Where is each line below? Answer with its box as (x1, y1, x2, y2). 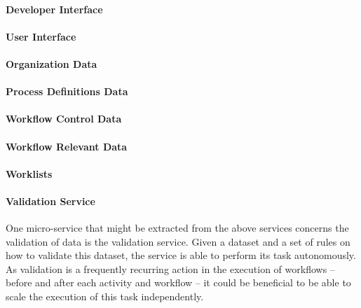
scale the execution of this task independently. (6, 289, 204, 304)
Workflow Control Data (6, 111, 122, 126)
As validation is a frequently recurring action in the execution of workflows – (6, 261, 335, 276)
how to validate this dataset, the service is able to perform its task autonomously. (6, 248, 356, 262)
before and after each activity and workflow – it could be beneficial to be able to (6, 275, 351, 290)
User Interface (6, 29, 76, 43)
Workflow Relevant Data (6, 139, 128, 153)
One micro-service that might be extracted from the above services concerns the (6, 220, 349, 235)
